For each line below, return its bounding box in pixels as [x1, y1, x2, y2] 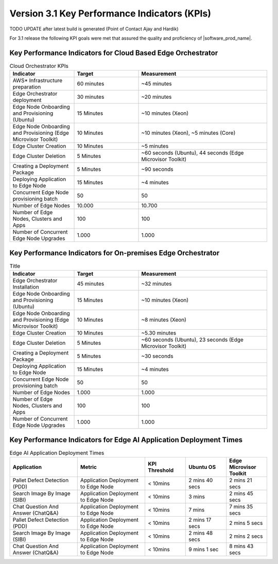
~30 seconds [141, 352, 173, 360]
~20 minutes [141, 93, 172, 100]
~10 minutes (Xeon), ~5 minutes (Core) [141, 129, 236, 136]
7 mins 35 [229, 503, 253, 510]
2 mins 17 [188, 516, 212, 523]
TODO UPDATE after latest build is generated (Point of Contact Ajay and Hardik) [9, 26, 179, 32]
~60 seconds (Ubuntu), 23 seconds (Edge [141, 336, 244, 343]
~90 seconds [141, 166, 173, 173]
